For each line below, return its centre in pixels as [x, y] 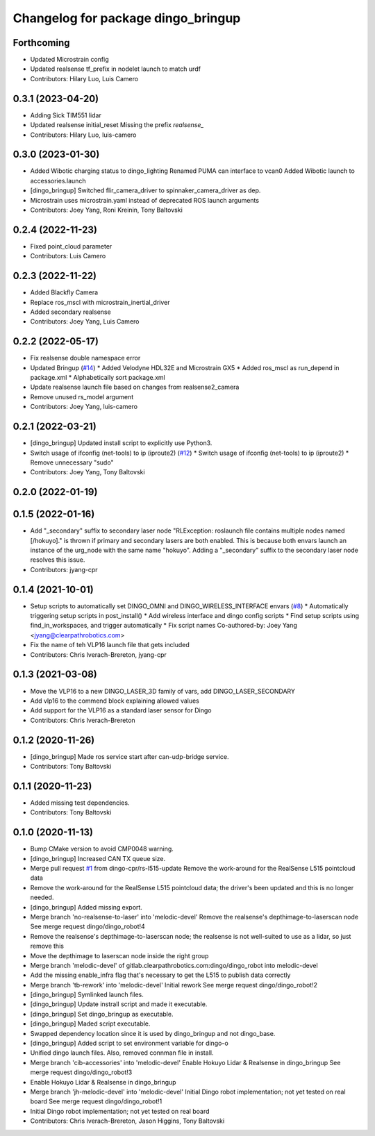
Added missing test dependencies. [80, 803]
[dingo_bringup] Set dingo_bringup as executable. [102, 1014]
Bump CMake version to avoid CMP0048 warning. [102, 849]
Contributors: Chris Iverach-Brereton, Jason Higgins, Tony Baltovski [127, 1121]
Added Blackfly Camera [64, 292]
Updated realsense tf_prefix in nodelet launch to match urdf [116, 69]
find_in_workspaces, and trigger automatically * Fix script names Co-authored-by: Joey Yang [164, 626]
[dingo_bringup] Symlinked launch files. [87, 995]
